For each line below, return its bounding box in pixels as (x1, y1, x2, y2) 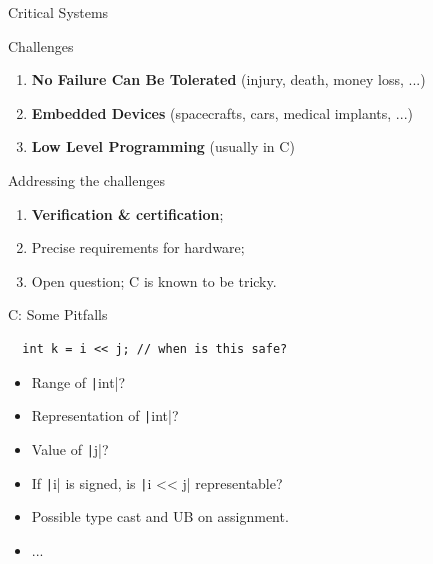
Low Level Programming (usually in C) (31, 136, 295, 157)
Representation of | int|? (31, 405, 179, 426)
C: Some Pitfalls (8, 304, 108, 325)
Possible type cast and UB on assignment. (31, 506, 289, 527)
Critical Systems (8, 2, 109, 22)
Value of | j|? (31, 438, 109, 459)
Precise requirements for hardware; (31, 237, 245, 258)
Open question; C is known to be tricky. (31, 270, 277, 291)
